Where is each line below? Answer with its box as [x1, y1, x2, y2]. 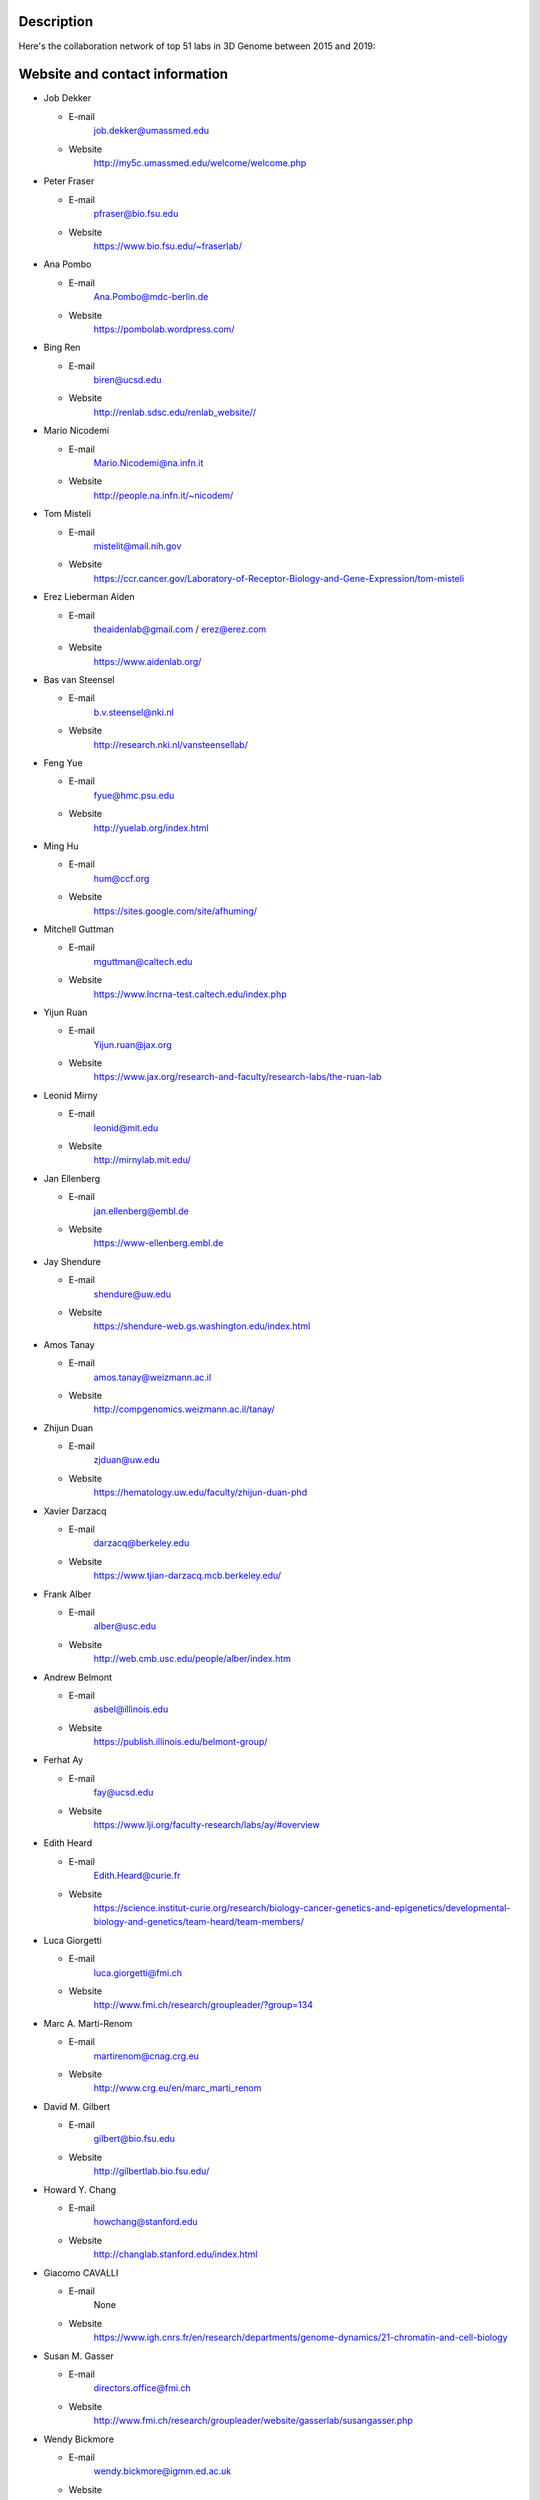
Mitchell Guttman [43, 923, 114, 935]
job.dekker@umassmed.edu [93, 125, 210, 137]
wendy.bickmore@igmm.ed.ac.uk [93, 2465, 232, 2477]
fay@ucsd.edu [93, 1786, 154, 1799]
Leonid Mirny [43, 1089, 99, 1101]
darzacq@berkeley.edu [93, 1537, 190, 1549]
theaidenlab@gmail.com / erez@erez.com [93, 623, 267, 635]
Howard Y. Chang [43, 2183, 117, 2195]
